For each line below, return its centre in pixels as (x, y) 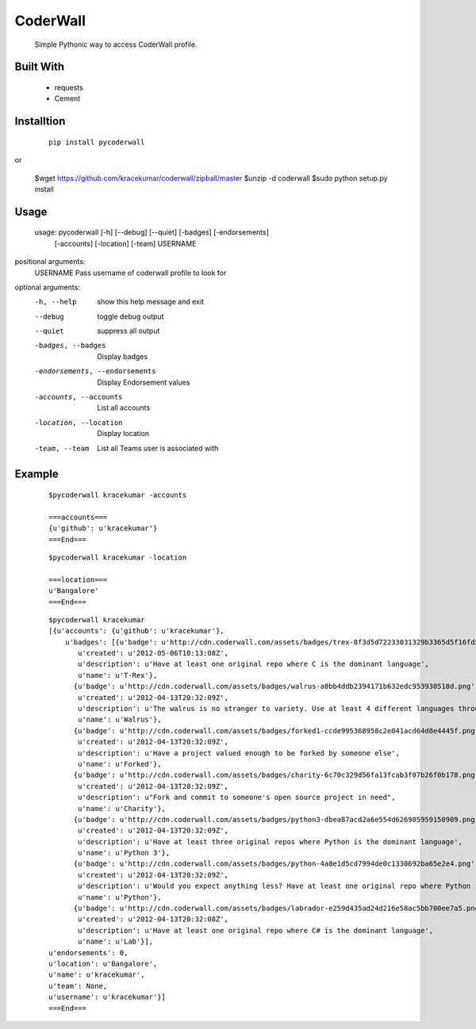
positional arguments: (50, 262)
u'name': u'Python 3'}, (124, 853)
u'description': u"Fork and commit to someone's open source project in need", (237, 798)
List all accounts (124, 407)
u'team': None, (78, 986)
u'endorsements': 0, (88, 952)
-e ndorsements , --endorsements (95, 371)
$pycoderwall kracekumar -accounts (118, 495)
